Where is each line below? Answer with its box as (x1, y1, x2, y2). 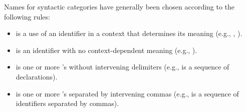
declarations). (16, 71, 58, 81)
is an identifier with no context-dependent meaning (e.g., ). (16, 44, 197, 55)
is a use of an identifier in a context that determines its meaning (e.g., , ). (16, 28, 242, 38)
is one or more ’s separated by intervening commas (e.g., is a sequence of (16, 88, 239, 98)
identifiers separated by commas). (16, 98, 119, 108)
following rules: (4, 11, 50, 21)
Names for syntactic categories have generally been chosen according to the (4, 1, 235, 11)
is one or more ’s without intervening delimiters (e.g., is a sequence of (16, 61, 229, 72)
